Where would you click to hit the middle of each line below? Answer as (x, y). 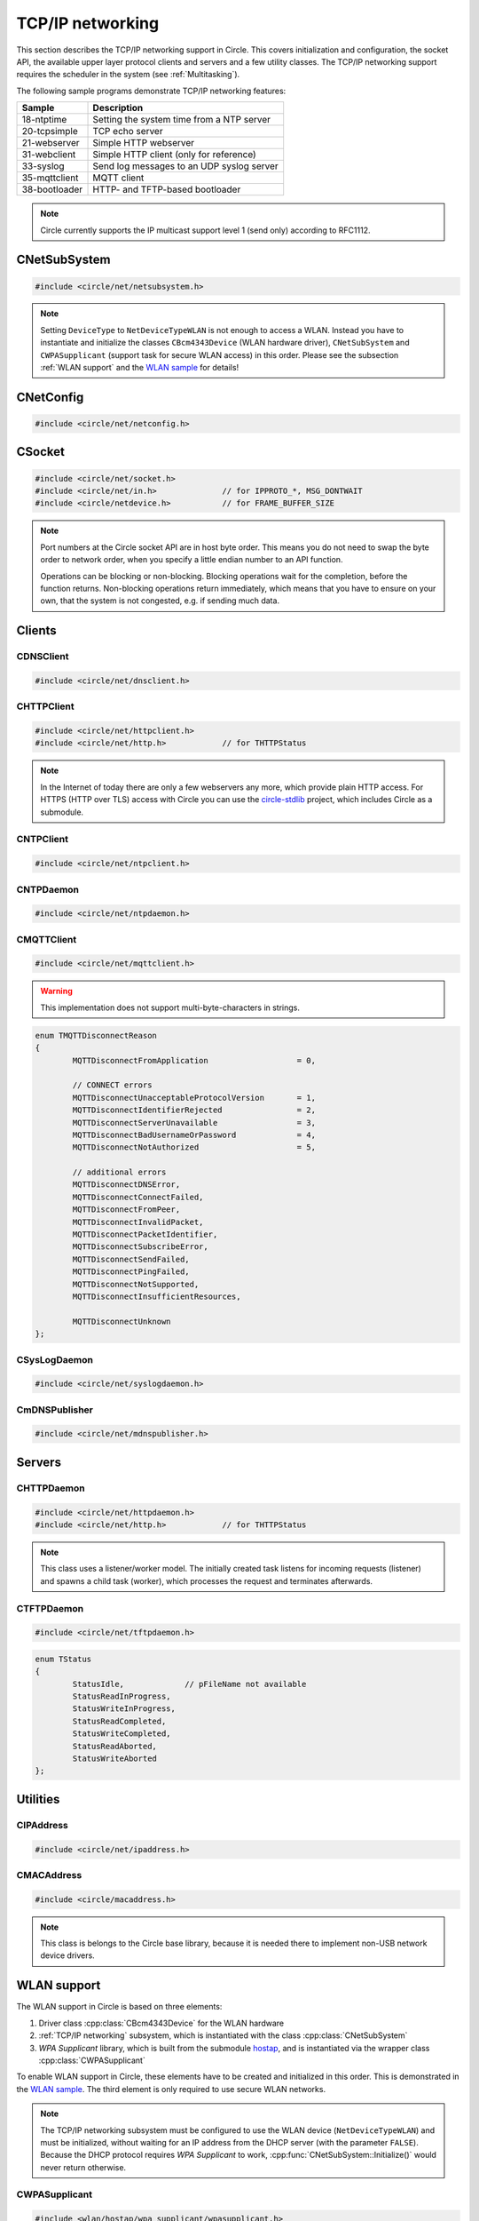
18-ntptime (44, 120)
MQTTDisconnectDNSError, (126, 1185)
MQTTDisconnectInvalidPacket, (138, 1222)
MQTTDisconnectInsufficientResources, (157, 1297)
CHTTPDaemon (51, 1488)
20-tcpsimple (50, 131)
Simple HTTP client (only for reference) (174, 155)
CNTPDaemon (48, 889)
